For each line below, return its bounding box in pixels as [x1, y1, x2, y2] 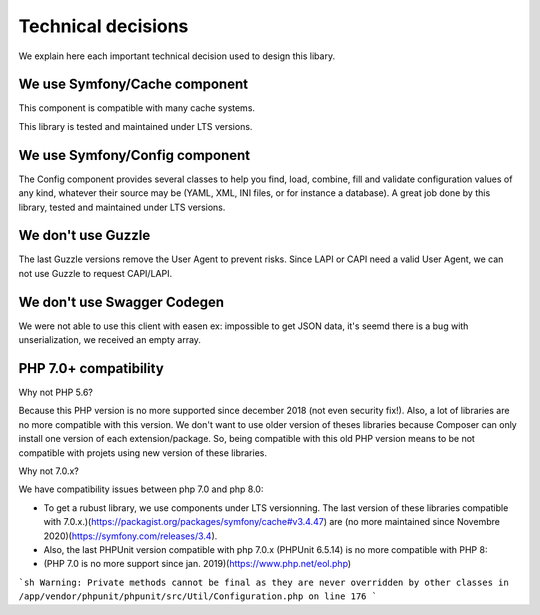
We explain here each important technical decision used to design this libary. [18, 50, 335, 62]
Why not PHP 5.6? [18, 386, 94, 399]
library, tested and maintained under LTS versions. [18, 201, 226, 213]
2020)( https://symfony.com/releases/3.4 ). [43, 530, 218, 542]
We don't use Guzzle [18, 227, 151, 244]
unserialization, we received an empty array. [18, 334, 202, 346]
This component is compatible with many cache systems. [18, 102, 255, 114]
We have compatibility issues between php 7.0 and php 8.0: [18, 483, 264, 495]
